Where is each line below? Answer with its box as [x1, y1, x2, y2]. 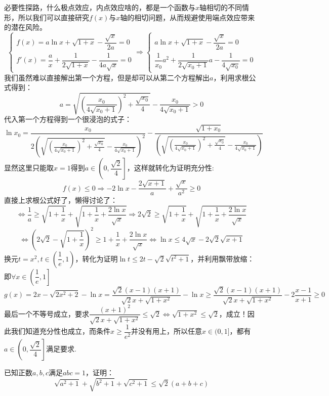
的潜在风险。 [4, 22, 47, 32]
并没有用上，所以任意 [131, 326, 202, 336]
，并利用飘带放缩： [190, 253, 255, 263]
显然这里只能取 [4, 162, 54, 173]
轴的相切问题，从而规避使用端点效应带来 [120, 12, 255, 22]
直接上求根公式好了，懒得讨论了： [4, 195, 117, 205]
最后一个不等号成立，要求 [4, 308, 89, 319]
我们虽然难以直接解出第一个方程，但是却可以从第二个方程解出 [4, 72, 210, 82]
